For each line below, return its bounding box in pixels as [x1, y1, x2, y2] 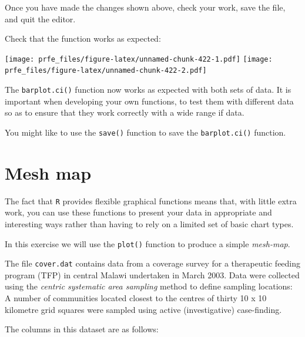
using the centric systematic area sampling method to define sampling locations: [5, 280, 293, 292]
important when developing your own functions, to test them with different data [5, 95, 294, 107]
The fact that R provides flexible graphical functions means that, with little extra [5, 194, 297, 207]
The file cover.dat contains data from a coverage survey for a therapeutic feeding [5, 257, 301, 269]
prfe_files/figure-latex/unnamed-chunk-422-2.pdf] [5, 66, 207, 75]
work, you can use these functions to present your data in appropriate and [5, 206, 272, 218]
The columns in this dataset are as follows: [5, 323, 159, 335]
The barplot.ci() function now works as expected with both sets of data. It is [5, 83, 291, 96]
